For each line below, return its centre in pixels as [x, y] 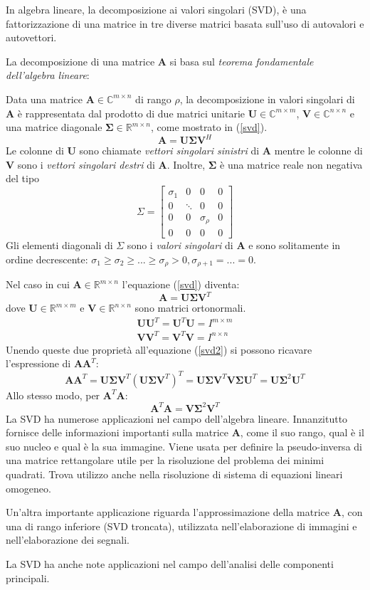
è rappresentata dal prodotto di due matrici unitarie [131, 113]
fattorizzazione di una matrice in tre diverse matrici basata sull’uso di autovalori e [185, 23]
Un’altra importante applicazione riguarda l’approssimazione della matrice [168, 512]
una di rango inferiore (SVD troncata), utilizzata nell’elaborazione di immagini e [181, 526]
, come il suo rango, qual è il [302, 432]
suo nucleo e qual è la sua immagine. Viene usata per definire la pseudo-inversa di [184, 446]
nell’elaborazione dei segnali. [68, 540]
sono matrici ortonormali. [190, 308]
